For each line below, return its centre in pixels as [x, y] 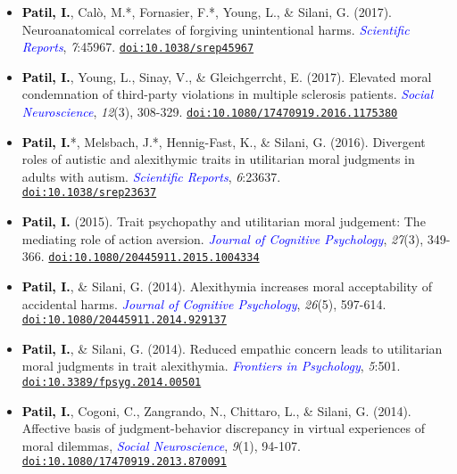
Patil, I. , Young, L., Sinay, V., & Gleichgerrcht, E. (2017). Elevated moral [227, 76]
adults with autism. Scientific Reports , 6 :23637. [151, 176]
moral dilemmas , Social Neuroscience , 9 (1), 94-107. [161, 445]
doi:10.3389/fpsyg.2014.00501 [112, 382]
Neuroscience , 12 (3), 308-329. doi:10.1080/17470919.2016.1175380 [210, 112]
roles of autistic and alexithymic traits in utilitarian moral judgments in [218, 159]
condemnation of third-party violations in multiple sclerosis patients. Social [228, 94]
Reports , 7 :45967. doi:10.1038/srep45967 [138, 47]
